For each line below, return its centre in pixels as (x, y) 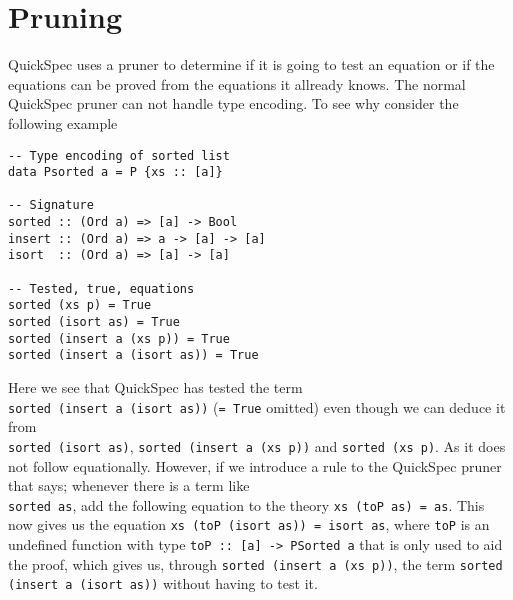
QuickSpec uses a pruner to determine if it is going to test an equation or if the (251, 64)
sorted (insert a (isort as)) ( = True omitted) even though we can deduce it (257, 406)
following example (63, 122)
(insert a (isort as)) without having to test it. (163, 583)
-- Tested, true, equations (101, 288)
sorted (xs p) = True (80, 305)
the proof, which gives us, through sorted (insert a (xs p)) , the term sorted (255, 563)
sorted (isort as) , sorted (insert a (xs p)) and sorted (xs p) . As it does (257, 445)
